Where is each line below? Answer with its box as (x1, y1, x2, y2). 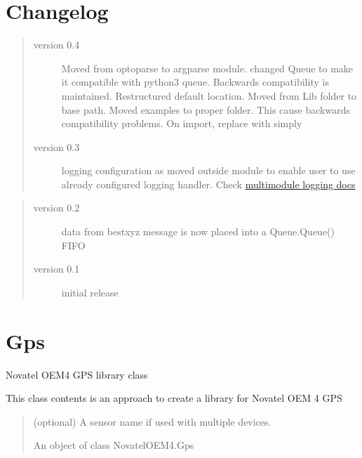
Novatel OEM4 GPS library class (6, 367, 148, 381)
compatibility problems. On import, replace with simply (61, 116, 302, 131)
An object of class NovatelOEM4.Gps (33, 438, 194, 452)
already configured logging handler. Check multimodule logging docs (61, 176, 356, 191)
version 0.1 (33, 261, 80, 276)
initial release (61, 284, 119, 299)
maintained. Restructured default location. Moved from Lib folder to (61, 88, 357, 103)
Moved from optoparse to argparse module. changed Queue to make (61, 60, 354, 75)
